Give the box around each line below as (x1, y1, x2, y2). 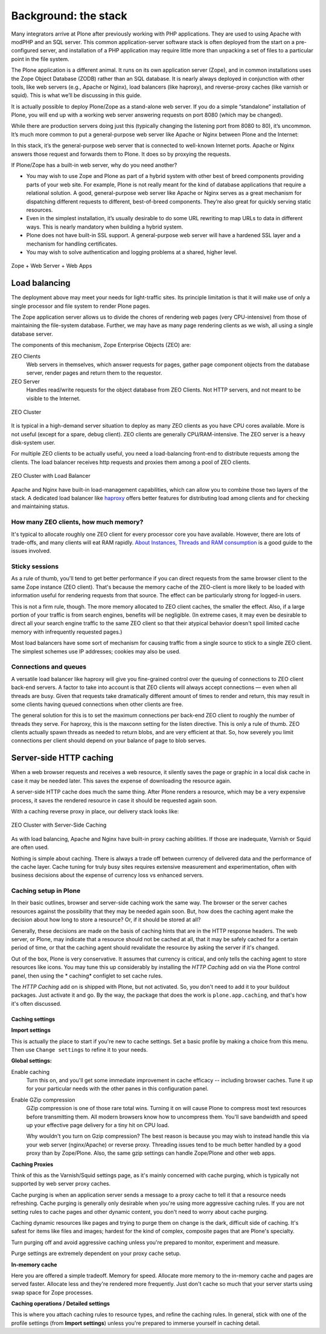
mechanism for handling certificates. (26, 240, 118, 247)
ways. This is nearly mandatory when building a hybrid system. (26, 223, 184, 230)
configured (11, 47, 39, 54)
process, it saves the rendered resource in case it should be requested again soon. (11, 796, 217, 804)
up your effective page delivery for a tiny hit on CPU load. (26, 1122, 170, 1129)
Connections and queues (11, 662, 87, 671)
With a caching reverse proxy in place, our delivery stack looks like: (11, 807, 179, 815)
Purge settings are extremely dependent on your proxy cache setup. (11, 1250, 181, 1257)
